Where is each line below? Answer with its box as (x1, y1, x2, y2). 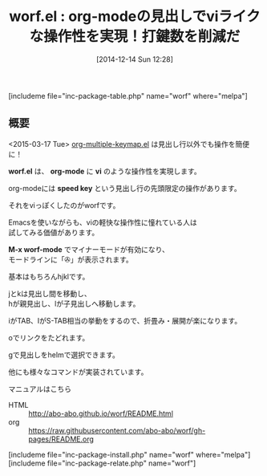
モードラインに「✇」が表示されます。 (8, 254, 134, 264)
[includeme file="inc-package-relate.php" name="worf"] (8, 458, 196, 468)
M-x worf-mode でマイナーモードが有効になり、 (8, 244, 170, 254)
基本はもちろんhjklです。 (8, 271, 90, 281)
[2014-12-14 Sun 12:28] (95, 54, 174, 64)
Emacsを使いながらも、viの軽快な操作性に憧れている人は (8, 218, 198, 227)
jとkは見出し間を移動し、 (8, 288, 92, 298)
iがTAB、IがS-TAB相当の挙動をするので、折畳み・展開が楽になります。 (8, 315, 242, 325)
